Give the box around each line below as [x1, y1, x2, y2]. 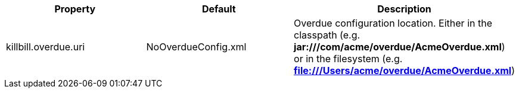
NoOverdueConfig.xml [146, 41, 247, 53]
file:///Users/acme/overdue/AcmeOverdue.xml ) [294, 65, 515, 76]
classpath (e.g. [294, 29, 360, 41]
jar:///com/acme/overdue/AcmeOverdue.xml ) [294, 41, 505, 53]
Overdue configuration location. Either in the [294, 17, 492, 29]
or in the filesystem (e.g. [294, 53, 403, 65]
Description [377, 3, 431, 15]
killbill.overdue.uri [6, 41, 85, 53]
